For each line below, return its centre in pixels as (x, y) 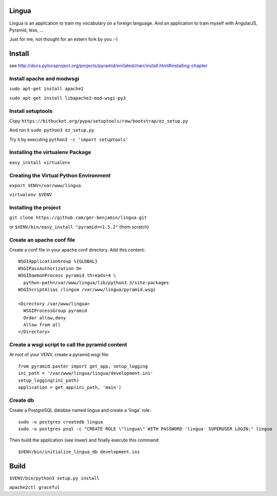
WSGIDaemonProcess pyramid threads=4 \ (67, 276)
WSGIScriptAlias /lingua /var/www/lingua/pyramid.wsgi (87, 290)
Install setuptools (31, 111)
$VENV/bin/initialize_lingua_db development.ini (79, 452)
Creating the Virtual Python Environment (60, 175)
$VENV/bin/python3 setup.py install (54, 478)
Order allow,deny (45, 318)
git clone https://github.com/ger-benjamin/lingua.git (78, 218)
